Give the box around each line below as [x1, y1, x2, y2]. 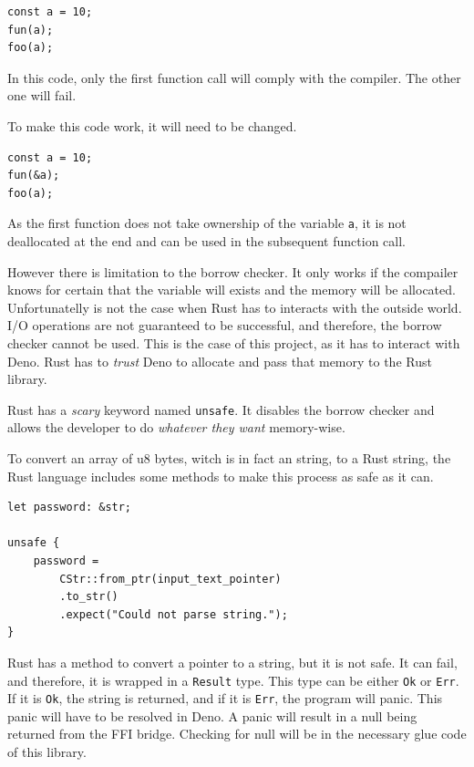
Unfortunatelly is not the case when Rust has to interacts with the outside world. [7, 297, 462, 316]
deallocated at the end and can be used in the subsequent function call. [7, 232, 406, 250]
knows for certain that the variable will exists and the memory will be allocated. [7, 280, 456, 299]
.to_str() [59, 590, 118, 604]
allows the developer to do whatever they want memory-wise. [7, 418, 345, 437]
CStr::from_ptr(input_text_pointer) [59, 572, 282, 586]
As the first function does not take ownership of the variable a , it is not [7, 213, 407, 233]
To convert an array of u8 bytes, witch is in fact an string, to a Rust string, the [7, 449, 451, 467]
